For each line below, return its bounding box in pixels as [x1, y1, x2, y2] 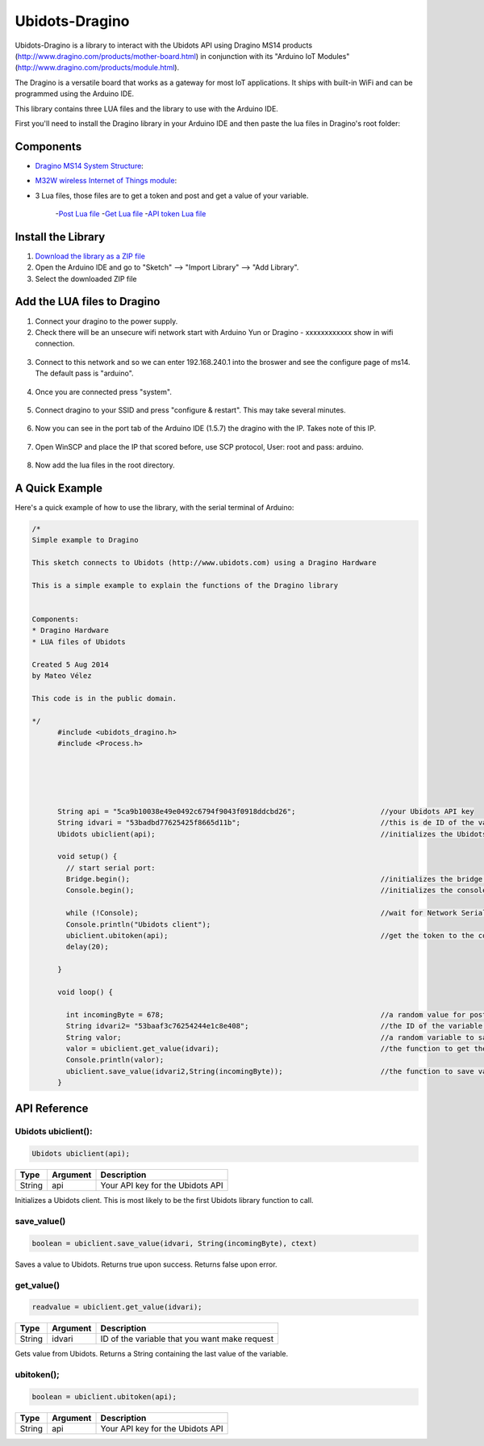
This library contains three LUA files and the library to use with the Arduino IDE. [15, 103, 278, 113]
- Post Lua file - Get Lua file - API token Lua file [55, 208, 207, 218]
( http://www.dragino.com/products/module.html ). [15, 63, 180, 73]
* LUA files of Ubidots [31, 637, 127, 646]
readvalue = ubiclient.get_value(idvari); [31, 1302, 202, 1312]
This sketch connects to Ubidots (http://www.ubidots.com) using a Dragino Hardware [31, 558, 377, 568]
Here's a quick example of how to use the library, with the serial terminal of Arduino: [15, 502, 294, 512]
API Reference [15, 1101, 89, 1115]
